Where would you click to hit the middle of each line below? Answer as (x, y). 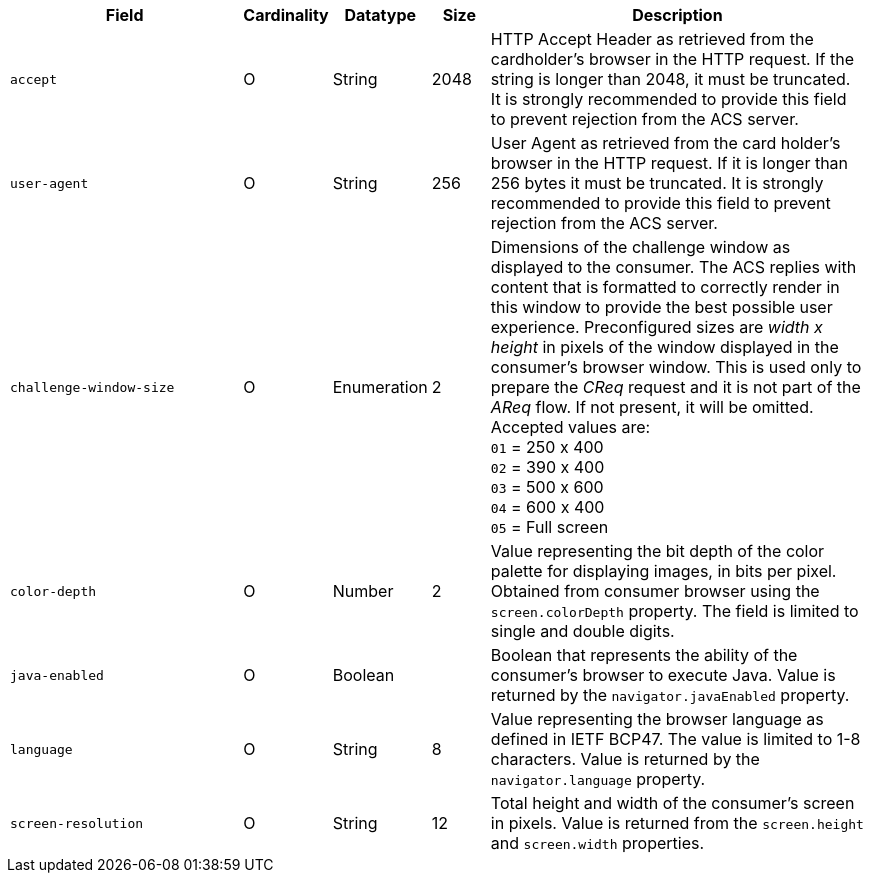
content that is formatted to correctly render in (665, 287)
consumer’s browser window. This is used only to (676, 367)
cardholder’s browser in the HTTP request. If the (672, 59)
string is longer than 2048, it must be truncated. (670, 79)
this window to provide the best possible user (661, 307)
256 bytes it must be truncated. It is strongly (657, 183)
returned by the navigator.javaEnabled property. (670, 695)
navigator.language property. (598, 779)
